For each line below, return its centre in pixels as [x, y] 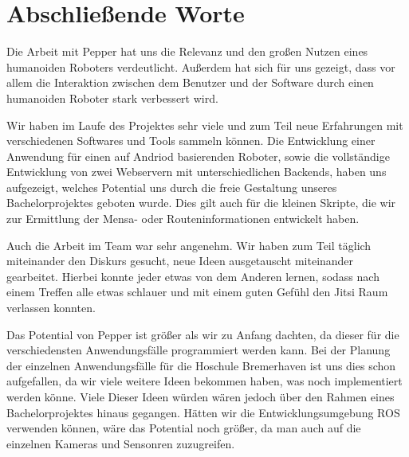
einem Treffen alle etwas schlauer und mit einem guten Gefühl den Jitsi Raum [197, 292]
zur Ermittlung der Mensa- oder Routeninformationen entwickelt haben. [183, 219]
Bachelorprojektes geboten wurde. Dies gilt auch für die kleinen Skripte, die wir [201, 203]
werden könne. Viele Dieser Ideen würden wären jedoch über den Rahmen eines [201, 396]
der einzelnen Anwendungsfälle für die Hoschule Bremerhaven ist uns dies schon [201, 365]
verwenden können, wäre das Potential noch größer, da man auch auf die [184, 428]
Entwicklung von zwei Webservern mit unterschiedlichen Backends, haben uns [197, 172]
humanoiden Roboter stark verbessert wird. [112, 98]
